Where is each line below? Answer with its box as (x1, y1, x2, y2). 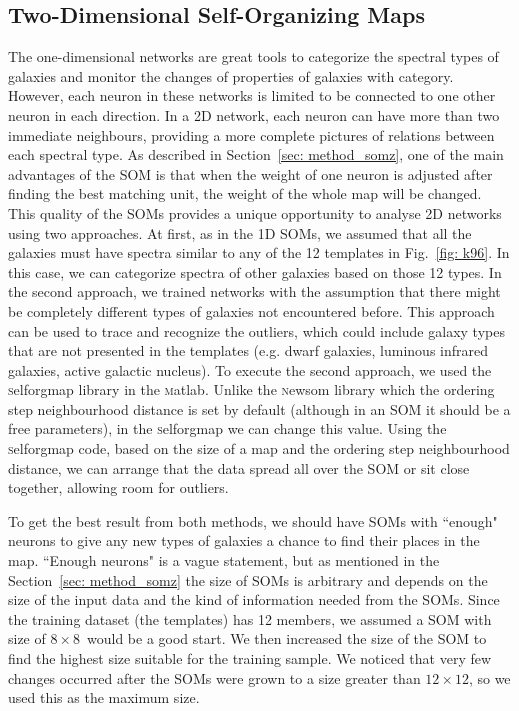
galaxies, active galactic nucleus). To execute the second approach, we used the (8, 359, 492, 380)
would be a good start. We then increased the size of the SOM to (87, 628, 487, 649)
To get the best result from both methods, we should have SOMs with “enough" (8, 510, 498, 531)
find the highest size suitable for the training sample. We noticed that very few (8, 648, 492, 669)
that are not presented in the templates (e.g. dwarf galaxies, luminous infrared (8, 340, 489, 361)
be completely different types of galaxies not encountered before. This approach (8, 300, 495, 321)
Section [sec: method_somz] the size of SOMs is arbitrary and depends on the (8, 569, 488, 590)
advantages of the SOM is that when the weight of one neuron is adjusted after (8, 163, 493, 184)
